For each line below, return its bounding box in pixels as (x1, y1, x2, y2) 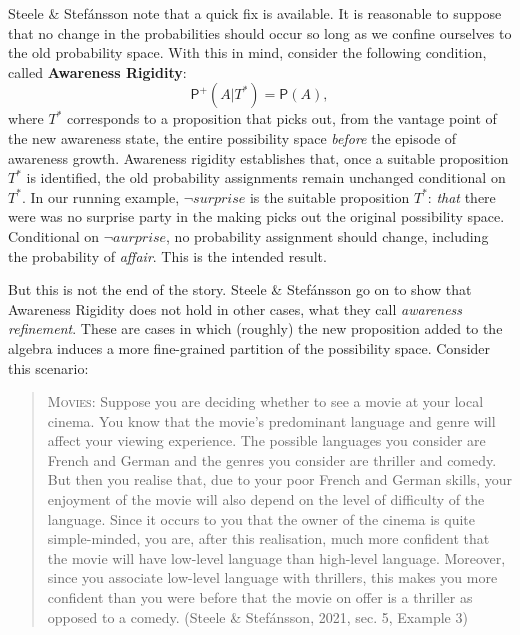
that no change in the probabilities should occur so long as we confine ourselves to (8, 22, 512, 43)
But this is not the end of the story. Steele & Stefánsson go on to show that (8, 279, 472, 300)
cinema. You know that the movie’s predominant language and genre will (47, 410, 496, 431)
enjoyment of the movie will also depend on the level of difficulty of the (47, 489, 485, 510)
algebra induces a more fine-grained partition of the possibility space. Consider (8, 337, 491, 358)
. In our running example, (21, 186, 180, 207)
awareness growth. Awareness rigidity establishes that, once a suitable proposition (8, 147, 509, 168)
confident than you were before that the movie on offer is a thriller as (47, 587, 473, 608)
